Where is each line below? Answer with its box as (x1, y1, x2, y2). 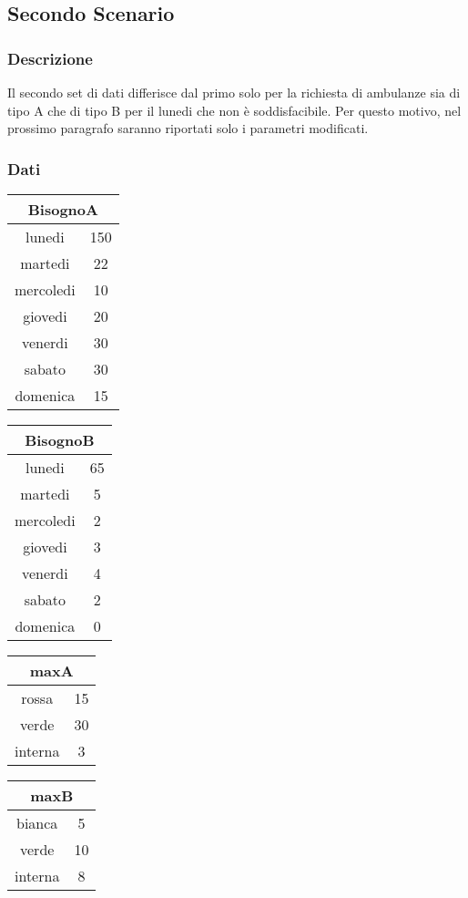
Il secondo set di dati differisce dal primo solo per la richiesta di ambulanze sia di (7, 83, 461, 101)
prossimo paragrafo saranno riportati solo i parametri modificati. (7, 119, 369, 138)
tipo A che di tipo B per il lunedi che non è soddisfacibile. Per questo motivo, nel (7, 100, 462, 119)
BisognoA (27, 199, 98, 220)
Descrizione (7, 46, 93, 69)
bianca (16, 812, 58, 833)
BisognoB (25, 429, 95, 450)
